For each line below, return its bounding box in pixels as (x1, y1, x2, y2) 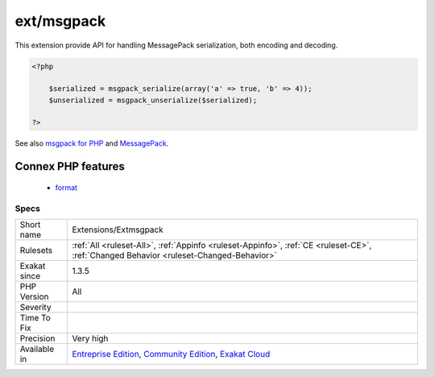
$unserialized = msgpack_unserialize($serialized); (48, 95, 258, 105)
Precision (19, 333, 56, 344)
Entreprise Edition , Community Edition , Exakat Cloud (72, 349, 271, 360)
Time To (19, 313, 52, 324)
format (55, 182, 78, 193)
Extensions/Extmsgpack (72, 224, 164, 235)
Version (19, 291, 49, 302)
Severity (19, 302, 52, 313)
